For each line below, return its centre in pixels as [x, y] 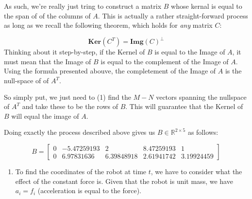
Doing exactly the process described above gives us [80, 132]
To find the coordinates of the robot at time [81, 172]
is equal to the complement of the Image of [165, 61]
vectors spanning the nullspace [201, 97]
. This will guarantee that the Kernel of [184, 106]
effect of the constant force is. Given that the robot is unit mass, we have [124, 181]
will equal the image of [45, 116]
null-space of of [26, 81]
